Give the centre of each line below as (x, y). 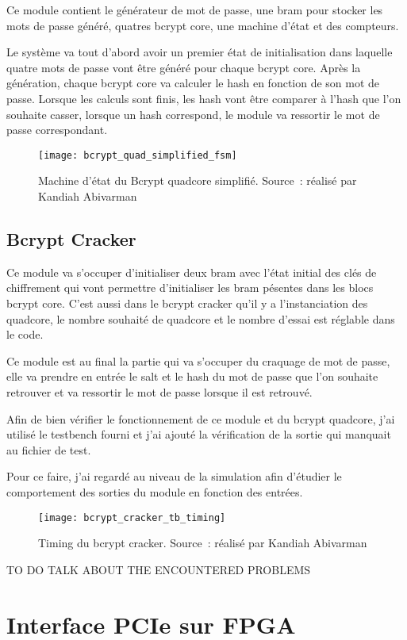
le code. (25, 334)
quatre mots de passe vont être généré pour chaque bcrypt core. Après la (184, 67)
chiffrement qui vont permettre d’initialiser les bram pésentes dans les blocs (190, 287)
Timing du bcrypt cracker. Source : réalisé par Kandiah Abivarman (203, 543)
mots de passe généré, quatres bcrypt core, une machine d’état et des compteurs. (203, 25)
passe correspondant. (57, 130)
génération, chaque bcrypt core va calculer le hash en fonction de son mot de (193, 83)
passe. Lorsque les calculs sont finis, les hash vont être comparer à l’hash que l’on (204, 98)
